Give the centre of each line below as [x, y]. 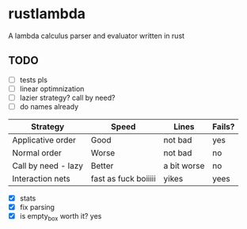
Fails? [224, 126]
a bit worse [184, 166]
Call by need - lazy [48, 166]
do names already [49, 106]
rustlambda [47, 14]
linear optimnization [52, 89]
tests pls [33, 79]
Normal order [37, 153]
